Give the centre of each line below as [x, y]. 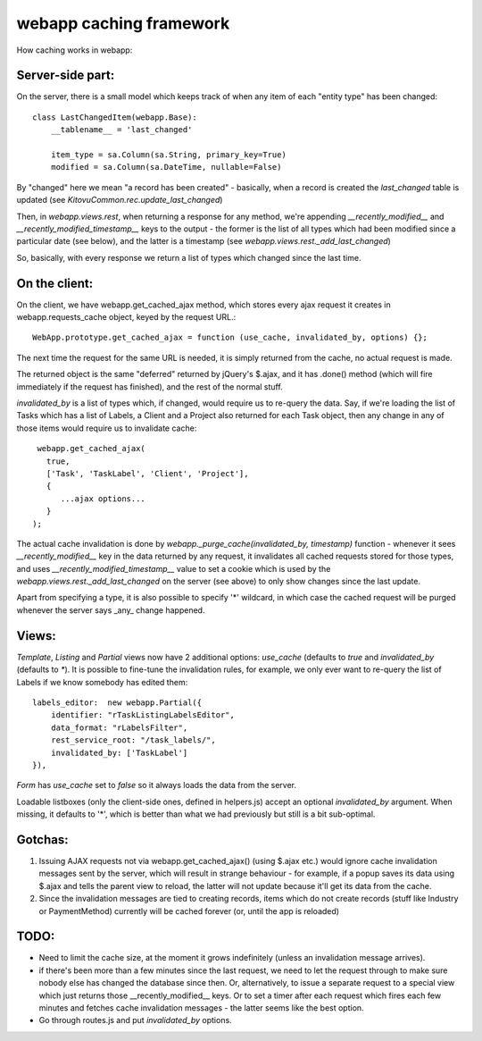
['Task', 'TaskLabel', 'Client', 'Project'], [147, 473]
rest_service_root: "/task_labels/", [133, 740]
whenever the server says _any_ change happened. [111, 610]
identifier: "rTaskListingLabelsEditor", [143, 715]
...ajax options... [103, 499]
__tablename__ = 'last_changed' [121, 130]
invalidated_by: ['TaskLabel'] [119, 752]
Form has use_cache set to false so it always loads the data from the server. [157, 785]
